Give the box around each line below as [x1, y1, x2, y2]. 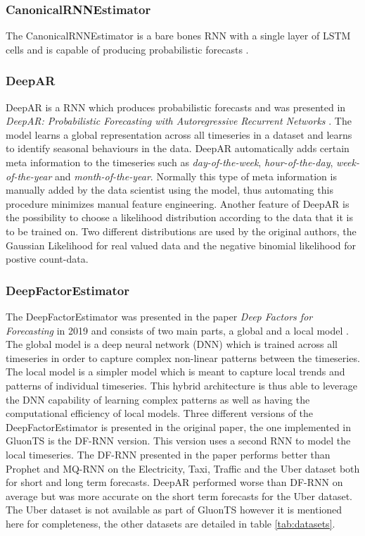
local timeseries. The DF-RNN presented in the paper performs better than [6, 447, 331, 461]
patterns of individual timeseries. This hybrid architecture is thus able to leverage [6, 378, 358, 392]
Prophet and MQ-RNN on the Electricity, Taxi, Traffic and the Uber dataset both [6, 461, 360, 475]
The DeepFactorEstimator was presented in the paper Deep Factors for [6, 308, 313, 323]
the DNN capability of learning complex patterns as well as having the [6, 392, 310, 406]
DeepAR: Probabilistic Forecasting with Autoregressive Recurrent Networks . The [6, 113, 352, 128]
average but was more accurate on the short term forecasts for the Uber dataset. [6, 488, 352, 503]
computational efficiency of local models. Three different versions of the [6, 406, 314, 420]
